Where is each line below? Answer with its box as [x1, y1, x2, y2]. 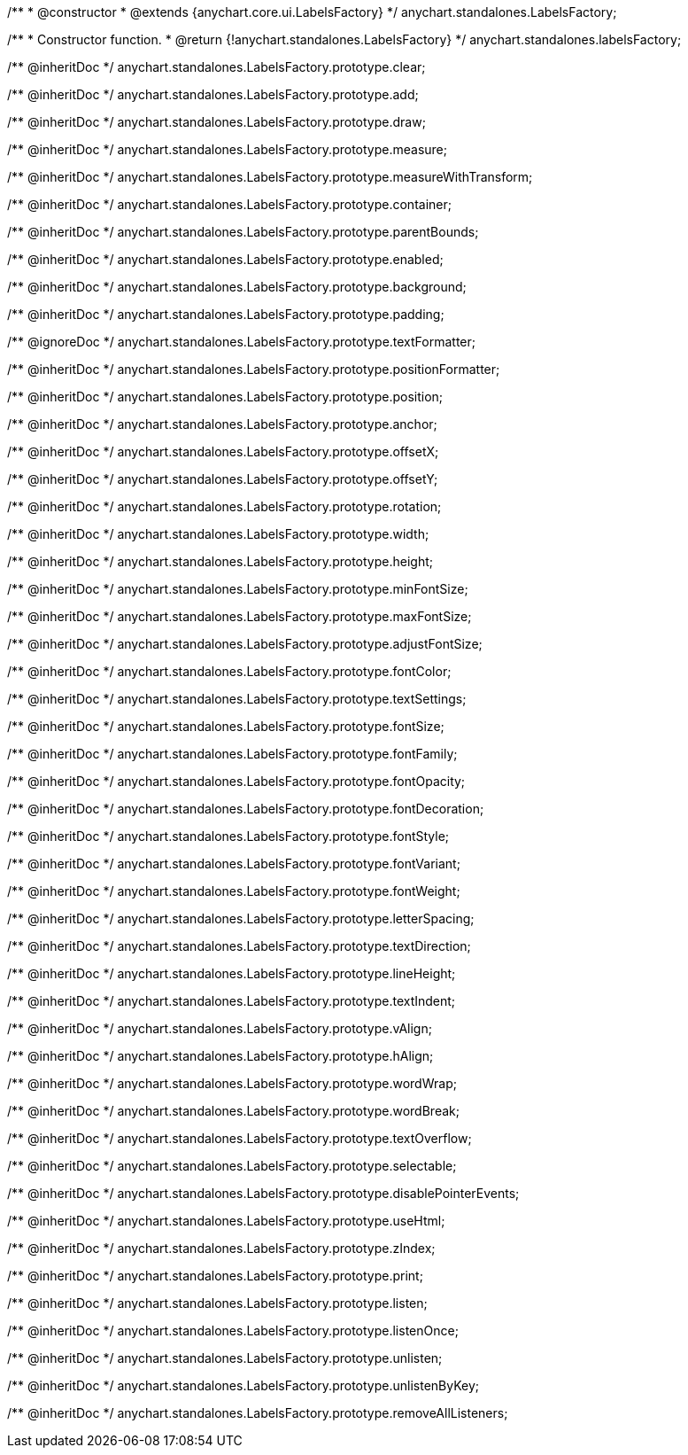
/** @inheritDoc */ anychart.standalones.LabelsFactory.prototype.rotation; [7, 499, 442, 514]
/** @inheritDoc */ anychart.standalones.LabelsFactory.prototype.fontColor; [7, 664, 452, 679]
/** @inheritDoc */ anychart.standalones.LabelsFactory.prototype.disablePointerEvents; [7, 1186, 520, 1201]
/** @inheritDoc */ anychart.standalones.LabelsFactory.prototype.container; [7, 197, 452, 212]
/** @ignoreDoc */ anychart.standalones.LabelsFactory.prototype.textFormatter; [7, 334, 476, 349]
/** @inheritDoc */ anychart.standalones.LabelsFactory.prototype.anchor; [7, 416, 437, 432]
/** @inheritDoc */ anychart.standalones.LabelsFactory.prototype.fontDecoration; [7, 801, 484, 816]
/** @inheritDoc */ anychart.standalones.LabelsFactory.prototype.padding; [7, 307, 444, 322]
